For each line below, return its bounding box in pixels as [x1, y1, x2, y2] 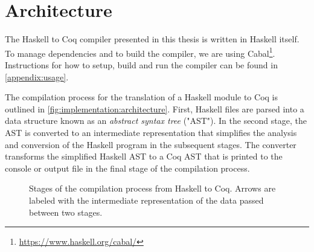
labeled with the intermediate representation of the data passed [29, 193, 264, 206]
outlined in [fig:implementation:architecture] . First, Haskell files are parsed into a [5, 102, 304, 115]
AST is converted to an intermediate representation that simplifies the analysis [5, 126, 297, 138]
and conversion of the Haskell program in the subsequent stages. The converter [5, 138, 296, 150]
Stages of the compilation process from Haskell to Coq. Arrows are [29, 182, 276, 195]
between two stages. [29, 205, 103, 218]
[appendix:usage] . [5, 70, 69, 83]
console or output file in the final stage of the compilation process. [5, 161, 250, 174]
